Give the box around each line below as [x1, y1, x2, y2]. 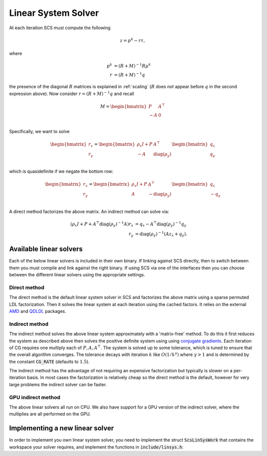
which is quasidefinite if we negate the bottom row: [9, 168, 114, 174]
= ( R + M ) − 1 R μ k [114, 62, 151, 69]
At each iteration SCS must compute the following [9, 25, 111, 31]
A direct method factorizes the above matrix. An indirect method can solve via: [9, 208, 169, 214]
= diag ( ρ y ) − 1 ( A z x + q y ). [135, 230, 187, 238]
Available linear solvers [9, 245, 83, 253]
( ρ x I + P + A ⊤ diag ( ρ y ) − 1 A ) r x [70, 220, 133, 228]
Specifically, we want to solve [9, 128, 70, 134]
